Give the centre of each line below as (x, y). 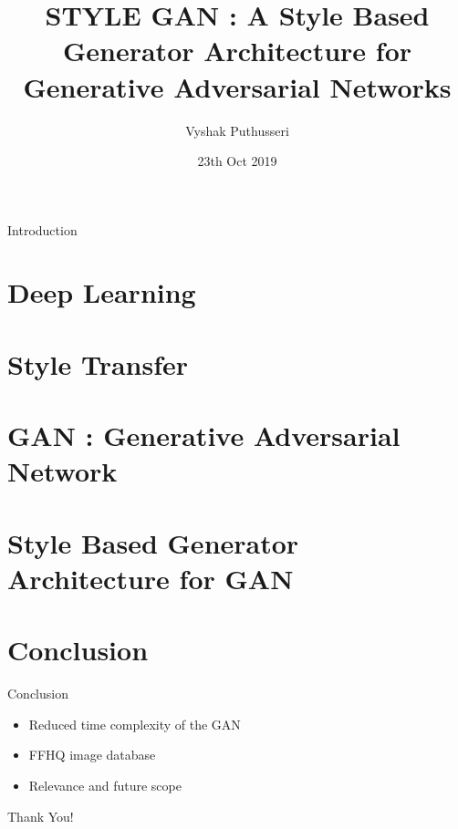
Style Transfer (98, 363)
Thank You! (41, 816)
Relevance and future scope (105, 786)
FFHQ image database (92, 755)
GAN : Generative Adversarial (204, 435)
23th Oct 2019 (237, 161)
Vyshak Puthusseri (237, 130)
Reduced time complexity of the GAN (135, 724)
